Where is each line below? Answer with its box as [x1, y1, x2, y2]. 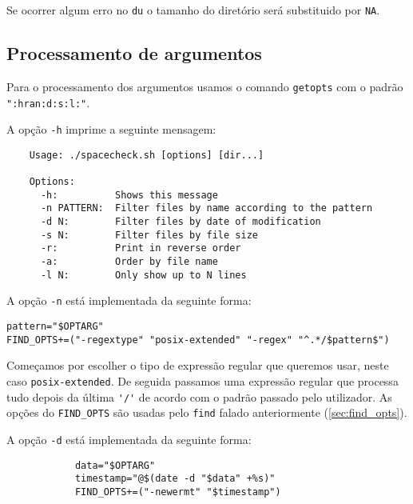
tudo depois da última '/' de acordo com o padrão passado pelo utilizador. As [6, 388, 392, 405]
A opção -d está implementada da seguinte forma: [6, 430, 252, 447]
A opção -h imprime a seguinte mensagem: [6, 121, 216, 138]
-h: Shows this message [40, 189, 218, 201]
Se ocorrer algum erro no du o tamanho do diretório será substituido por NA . [6, 2, 380, 18]
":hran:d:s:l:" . [6, 94, 90, 110]
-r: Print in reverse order [40, 242, 241, 254]
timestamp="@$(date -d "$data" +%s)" [74, 473, 276, 485]
